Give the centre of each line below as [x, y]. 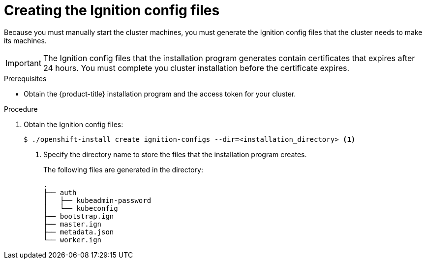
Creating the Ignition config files [112, 10]
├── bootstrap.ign [79, 216]
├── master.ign [73, 224]
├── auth [60, 192]
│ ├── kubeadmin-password [97, 200]
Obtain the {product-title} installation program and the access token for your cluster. [160, 94]
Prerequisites [25, 78]
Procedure [21, 109]
